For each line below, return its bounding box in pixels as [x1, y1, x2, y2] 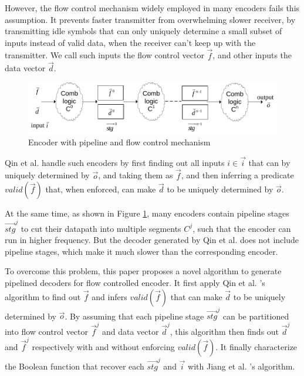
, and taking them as [98, 169, 173, 181]
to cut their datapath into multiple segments [21, 222, 181, 234]
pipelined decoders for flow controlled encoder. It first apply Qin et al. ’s [5, 276, 265, 288]
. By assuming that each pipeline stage [65, 310, 204, 322]
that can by [248, 156, 291, 168]
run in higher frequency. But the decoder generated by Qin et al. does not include [5, 234, 299, 246]
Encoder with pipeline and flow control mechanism [28, 136, 211, 148]
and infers [92, 290, 127, 302]
